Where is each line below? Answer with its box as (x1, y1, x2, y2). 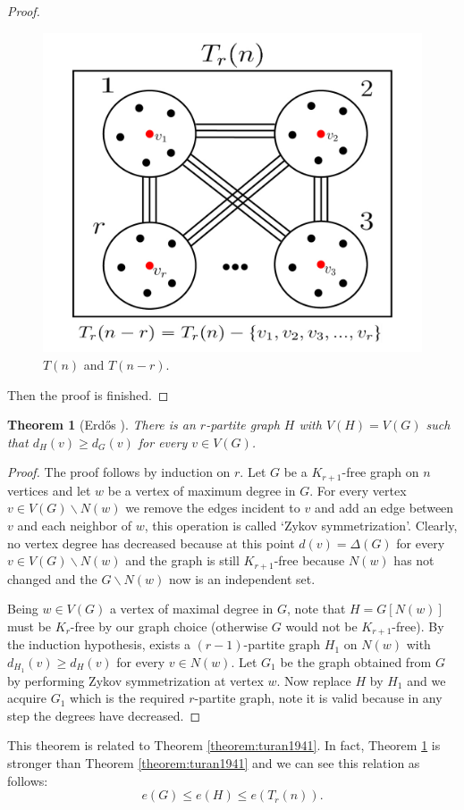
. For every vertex (309, 480, 407, 499)
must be (7, 616, 52, 635)
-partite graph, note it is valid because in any (194, 689, 443, 707)
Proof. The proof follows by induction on (7, 463, 231, 481)
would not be (285, 616, 358, 635)
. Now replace (276, 671, 351, 689)
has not (393, 551, 434, 570)
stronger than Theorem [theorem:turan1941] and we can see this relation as (7, 754, 420, 772)
